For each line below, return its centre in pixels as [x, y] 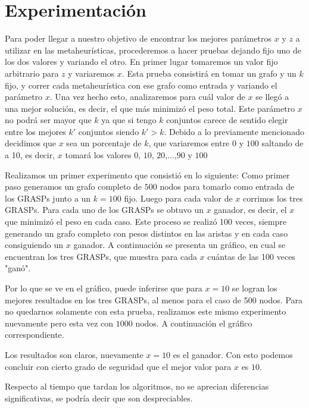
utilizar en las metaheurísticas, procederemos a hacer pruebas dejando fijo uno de [153, 50]
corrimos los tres [273, 198]
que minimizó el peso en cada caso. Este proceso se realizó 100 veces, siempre [146, 222]
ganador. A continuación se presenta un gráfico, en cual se [180, 245]
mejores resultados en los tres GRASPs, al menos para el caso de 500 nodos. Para [154, 299]
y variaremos [91, 73]
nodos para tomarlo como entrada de [227, 186]
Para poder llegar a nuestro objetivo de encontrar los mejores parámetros [138, 38]
